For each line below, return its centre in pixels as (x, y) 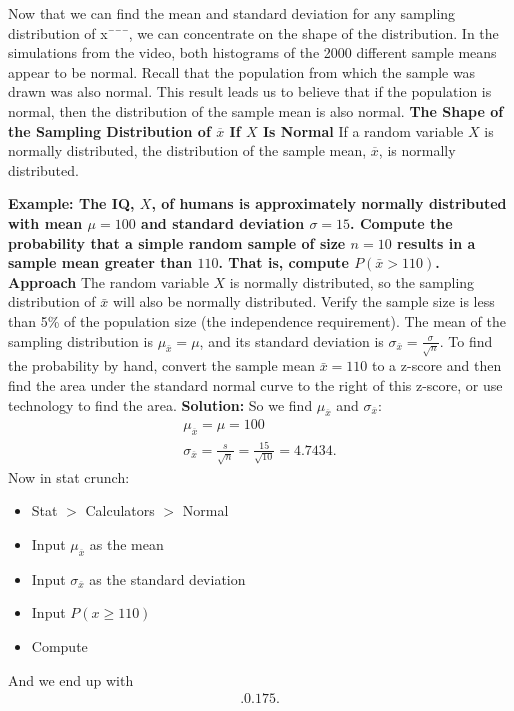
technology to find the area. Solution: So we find (160, 404)
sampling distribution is (80, 340)
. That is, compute (283, 262)
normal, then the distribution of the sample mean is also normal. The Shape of (256, 110)
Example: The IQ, (71, 203)
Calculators (120, 510)
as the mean (126, 543)
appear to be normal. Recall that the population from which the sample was (242, 71)
